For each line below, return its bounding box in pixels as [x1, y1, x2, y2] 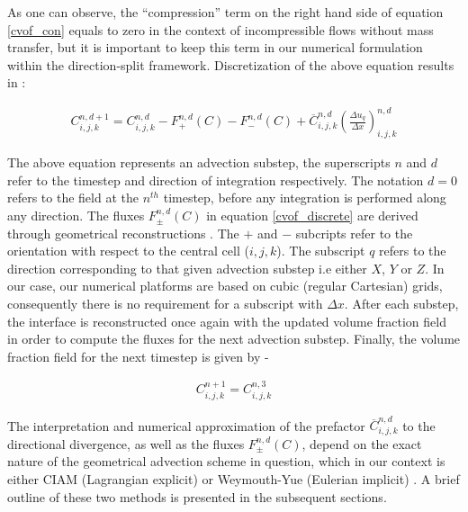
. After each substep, [344, 294, 459, 313]
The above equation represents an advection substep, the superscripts [7, 153, 391, 172]
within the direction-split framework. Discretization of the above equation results [7, 55, 454, 74]
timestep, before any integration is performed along [163, 188, 446, 207]
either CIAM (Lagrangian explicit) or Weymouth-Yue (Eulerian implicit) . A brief [7, 470, 460, 489]
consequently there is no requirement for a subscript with [7, 294, 323, 313]
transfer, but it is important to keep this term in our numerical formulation [7, 38, 423, 57]
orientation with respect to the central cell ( [7, 241, 249, 260]
